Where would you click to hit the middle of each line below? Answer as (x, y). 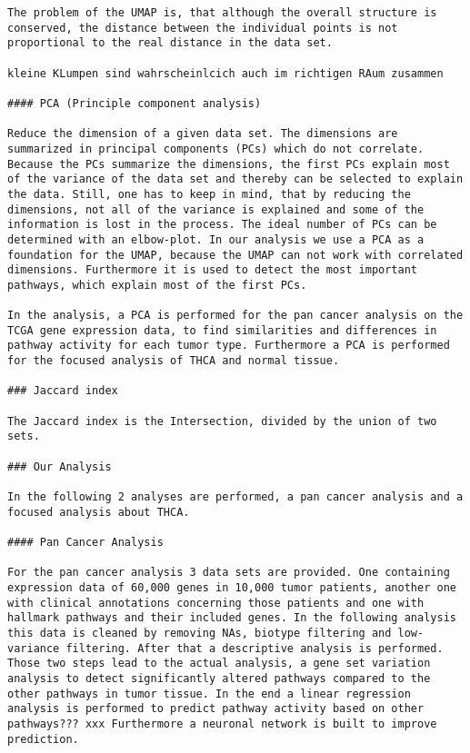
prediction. (43, 739)
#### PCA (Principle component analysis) (135, 103)
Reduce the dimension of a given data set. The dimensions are (203, 134)
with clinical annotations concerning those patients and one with (216, 603)
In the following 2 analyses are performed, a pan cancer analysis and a (235, 497)
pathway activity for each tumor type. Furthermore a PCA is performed (229, 346)
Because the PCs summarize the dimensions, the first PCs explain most (229, 164)
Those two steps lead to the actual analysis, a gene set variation (219, 664)
